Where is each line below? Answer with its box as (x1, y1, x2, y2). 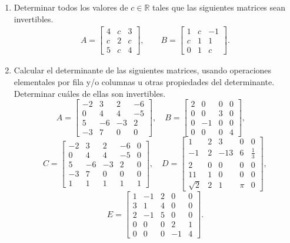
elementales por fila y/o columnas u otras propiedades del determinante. (14, 75, 275, 87)
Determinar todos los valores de (14, 1, 128, 13)
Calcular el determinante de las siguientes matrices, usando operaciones (14, 64, 272, 76)
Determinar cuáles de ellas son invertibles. (14, 87, 166, 99)
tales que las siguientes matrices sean (152, 1, 286, 13)
